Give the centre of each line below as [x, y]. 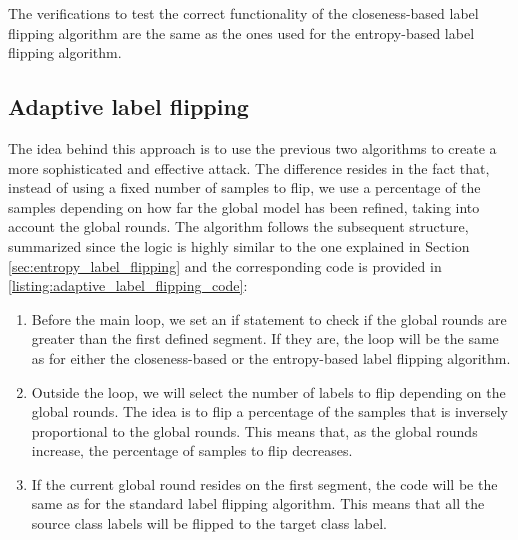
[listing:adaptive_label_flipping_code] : [128, 285]
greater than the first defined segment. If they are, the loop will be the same [265, 338]
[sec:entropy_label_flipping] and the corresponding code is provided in [225, 265]
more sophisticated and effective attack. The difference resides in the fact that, [249, 167]
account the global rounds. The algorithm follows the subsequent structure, [238, 226]
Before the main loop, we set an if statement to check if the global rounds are [269, 318]
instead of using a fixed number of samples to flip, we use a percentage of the [244, 187]
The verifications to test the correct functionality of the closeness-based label [243, 13]
